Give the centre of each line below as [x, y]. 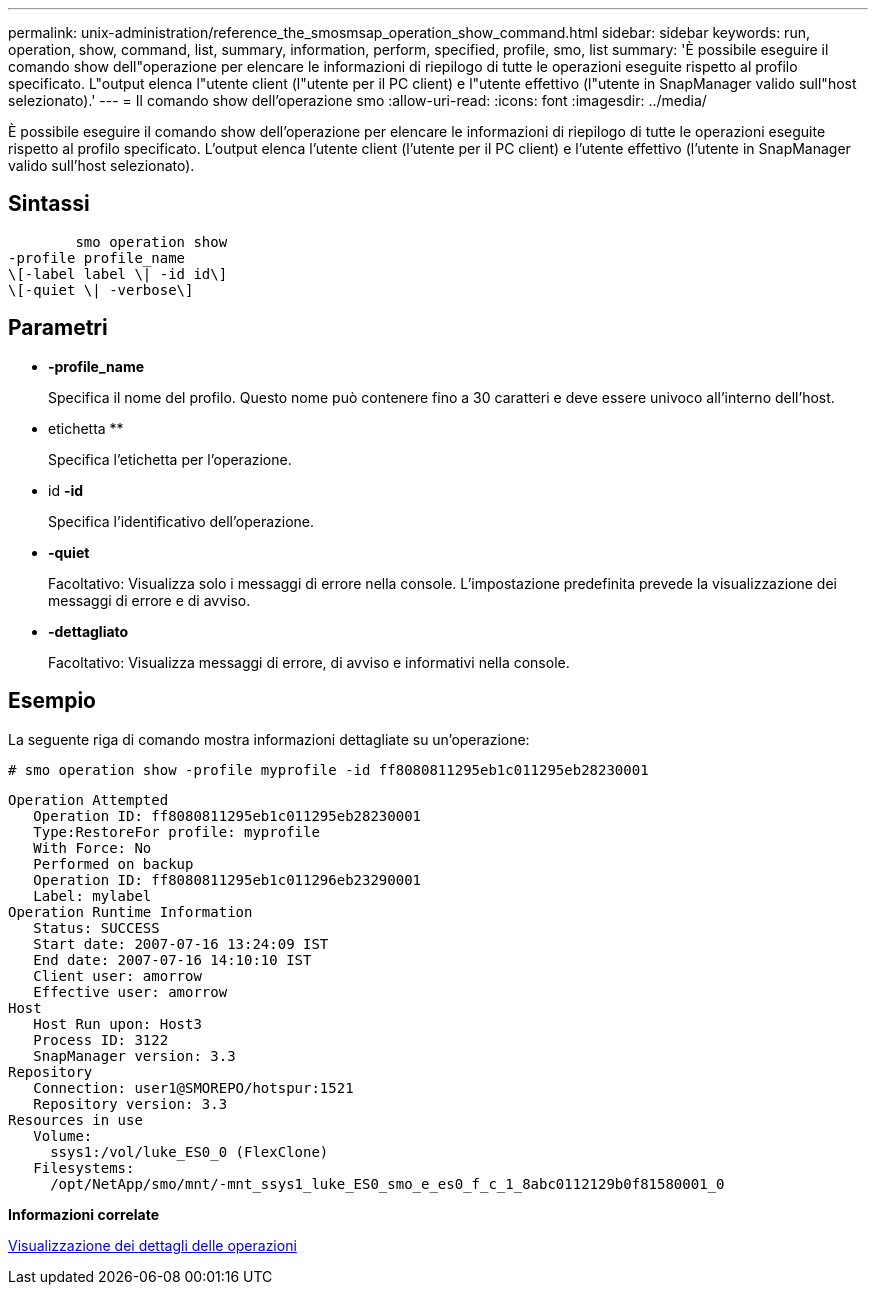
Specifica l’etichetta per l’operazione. [170, 459]
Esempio [52, 701]
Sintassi [49, 204]
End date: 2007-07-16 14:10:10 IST [172, 959]
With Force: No [92, 847]
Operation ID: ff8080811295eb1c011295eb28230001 [227, 815]
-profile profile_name [97, 257]
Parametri [58, 328]
